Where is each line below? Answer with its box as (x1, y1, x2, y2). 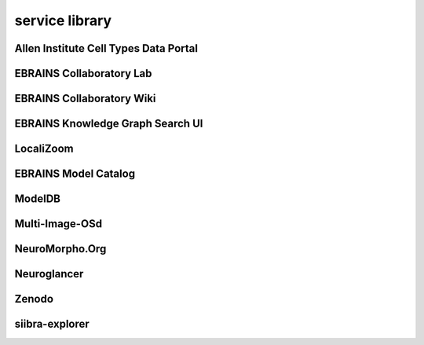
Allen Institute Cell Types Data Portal (14, 42, 198, 55)
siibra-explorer (14, 317, 90, 331)
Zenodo (14, 292, 54, 306)
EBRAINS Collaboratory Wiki (14, 92, 156, 105)
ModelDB (14, 193, 60, 206)
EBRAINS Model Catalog (14, 167, 136, 181)
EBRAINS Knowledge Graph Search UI (14, 117, 203, 130)
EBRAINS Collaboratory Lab (14, 67, 152, 80)
